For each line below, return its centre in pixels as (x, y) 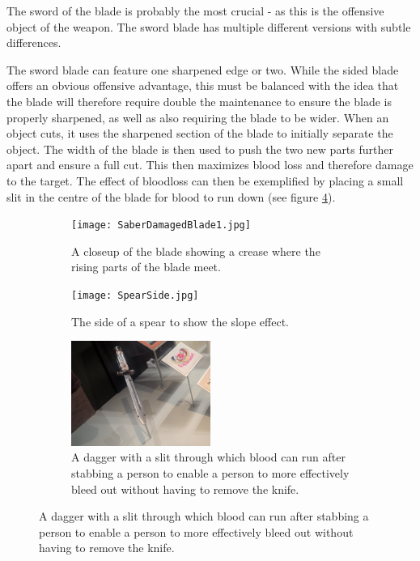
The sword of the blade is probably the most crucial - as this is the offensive (195, 11)
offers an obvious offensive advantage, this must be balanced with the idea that (203, 85)
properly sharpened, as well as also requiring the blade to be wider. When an (198, 117)
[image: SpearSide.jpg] (135, 295)
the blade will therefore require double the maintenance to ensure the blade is (199, 101)
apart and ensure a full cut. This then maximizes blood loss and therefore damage (210, 165)
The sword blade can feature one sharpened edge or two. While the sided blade (203, 69)
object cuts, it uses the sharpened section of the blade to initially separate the (200, 133)
